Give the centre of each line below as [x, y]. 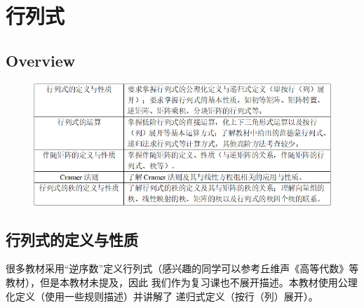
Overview [41, 60]
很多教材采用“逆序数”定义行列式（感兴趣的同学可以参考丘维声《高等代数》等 [182, 268]
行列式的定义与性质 [72, 239]
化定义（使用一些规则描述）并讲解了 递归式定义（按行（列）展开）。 [162, 296]
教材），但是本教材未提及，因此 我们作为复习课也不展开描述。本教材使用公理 [182, 282]
